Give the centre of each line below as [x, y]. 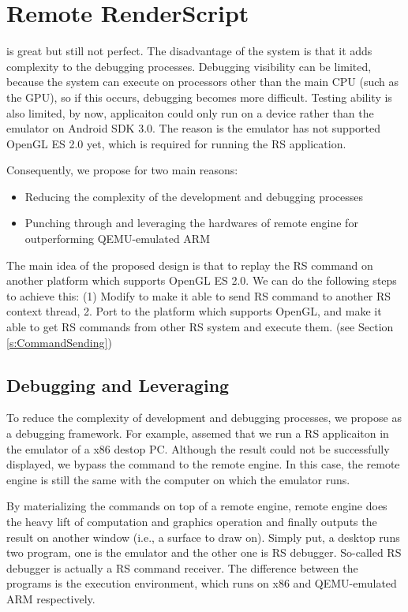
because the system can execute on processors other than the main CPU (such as [203, 82]
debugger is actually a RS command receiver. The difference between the [182, 567]
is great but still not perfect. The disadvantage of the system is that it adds [189, 51]
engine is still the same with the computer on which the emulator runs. [178, 479]
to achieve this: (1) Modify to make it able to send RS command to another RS [199, 295]
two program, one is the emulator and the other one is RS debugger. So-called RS [204, 552]
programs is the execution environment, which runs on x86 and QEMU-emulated [202, 583]
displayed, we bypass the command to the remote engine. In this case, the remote [203, 464]
